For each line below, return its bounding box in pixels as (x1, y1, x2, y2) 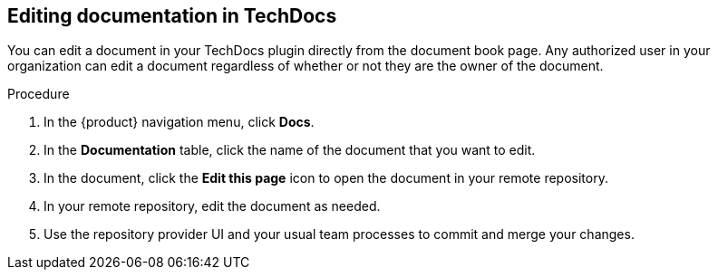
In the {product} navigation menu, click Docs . (44, 114, 315, 130)
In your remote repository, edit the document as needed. (44, 198, 381, 215)
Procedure (7, 86, 70, 102)
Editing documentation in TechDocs (7, 5, 337, 27)
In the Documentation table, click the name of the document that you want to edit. (44, 142, 536, 158)
